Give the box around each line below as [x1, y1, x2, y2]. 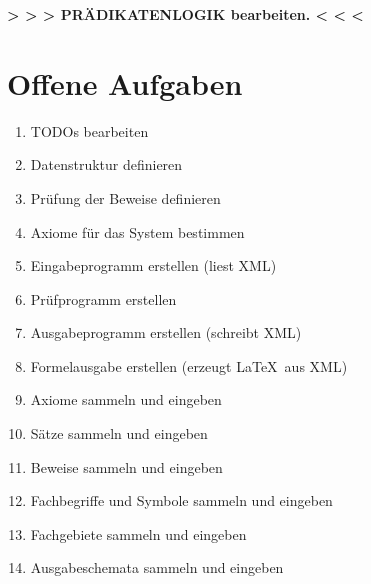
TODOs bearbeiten [30, 120, 149, 141]
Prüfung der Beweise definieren [30, 187, 221, 208]
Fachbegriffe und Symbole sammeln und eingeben [30, 490, 333, 511]
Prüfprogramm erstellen [30, 288, 177, 309]
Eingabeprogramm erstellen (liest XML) [30, 255, 277, 276]
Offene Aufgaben [7, 62, 243, 103]
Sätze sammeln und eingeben [30, 423, 208, 444]
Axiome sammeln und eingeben [30, 389, 222, 410]
